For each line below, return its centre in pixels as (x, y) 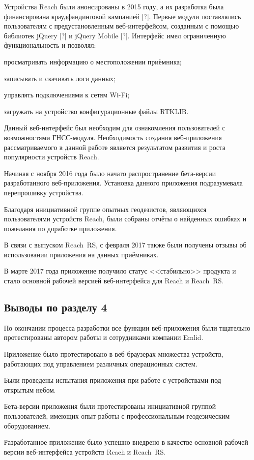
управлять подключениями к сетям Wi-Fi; (67, 95)
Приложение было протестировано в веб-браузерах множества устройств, (114, 354)
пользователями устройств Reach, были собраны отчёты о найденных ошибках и (125, 219)
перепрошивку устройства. (44, 192)
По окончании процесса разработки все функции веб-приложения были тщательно (127, 327)
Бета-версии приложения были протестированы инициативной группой (110, 406)
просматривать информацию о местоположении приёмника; (93, 61)
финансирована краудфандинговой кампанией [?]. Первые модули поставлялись (123, 16)
